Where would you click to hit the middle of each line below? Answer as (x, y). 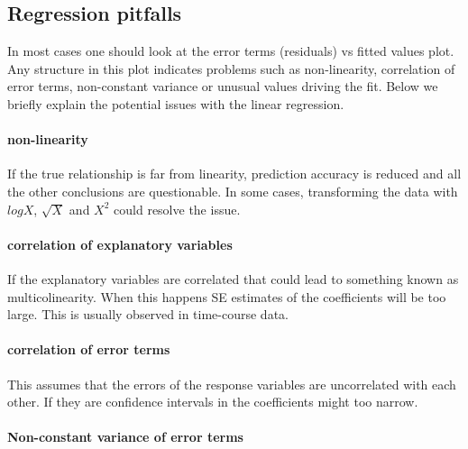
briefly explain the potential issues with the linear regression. (176, 103)
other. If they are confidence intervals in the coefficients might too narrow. (213, 402)
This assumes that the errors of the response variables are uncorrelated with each (232, 384)
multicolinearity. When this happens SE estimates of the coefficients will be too (227, 296)
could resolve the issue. (177, 209)
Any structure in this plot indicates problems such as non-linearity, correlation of (231, 68)
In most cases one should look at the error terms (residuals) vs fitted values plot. (231, 51)
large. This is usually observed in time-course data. (148, 314)
